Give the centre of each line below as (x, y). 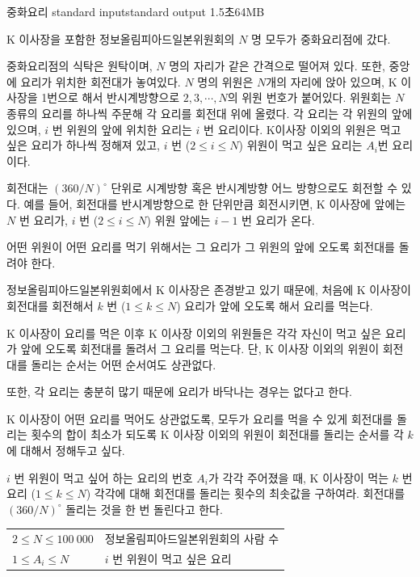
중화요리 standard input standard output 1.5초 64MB (136, 11)
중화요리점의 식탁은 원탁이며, (80, 66)
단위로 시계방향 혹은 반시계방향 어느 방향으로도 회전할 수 (254, 188)
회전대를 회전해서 (50, 305)
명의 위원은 (225, 81)
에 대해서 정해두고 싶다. (66, 451)
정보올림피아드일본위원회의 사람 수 (192, 539)
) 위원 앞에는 (178, 219)
